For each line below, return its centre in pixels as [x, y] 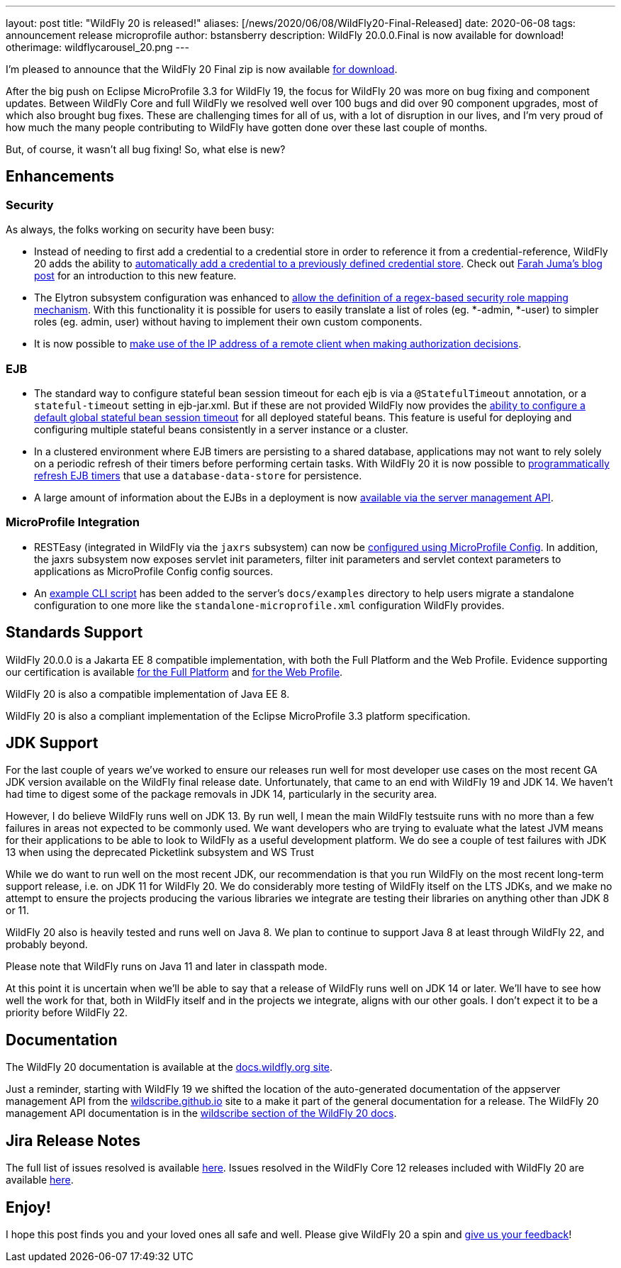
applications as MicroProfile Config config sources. [154, 571]
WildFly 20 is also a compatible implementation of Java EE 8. [148, 694]
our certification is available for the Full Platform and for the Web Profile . [174, 672]
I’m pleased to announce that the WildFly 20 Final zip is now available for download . [202, 69]
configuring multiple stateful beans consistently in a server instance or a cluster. [221, 429]
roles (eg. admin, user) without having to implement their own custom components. [228, 322]
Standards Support [74, 633]
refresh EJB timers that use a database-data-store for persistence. [198, 475]
